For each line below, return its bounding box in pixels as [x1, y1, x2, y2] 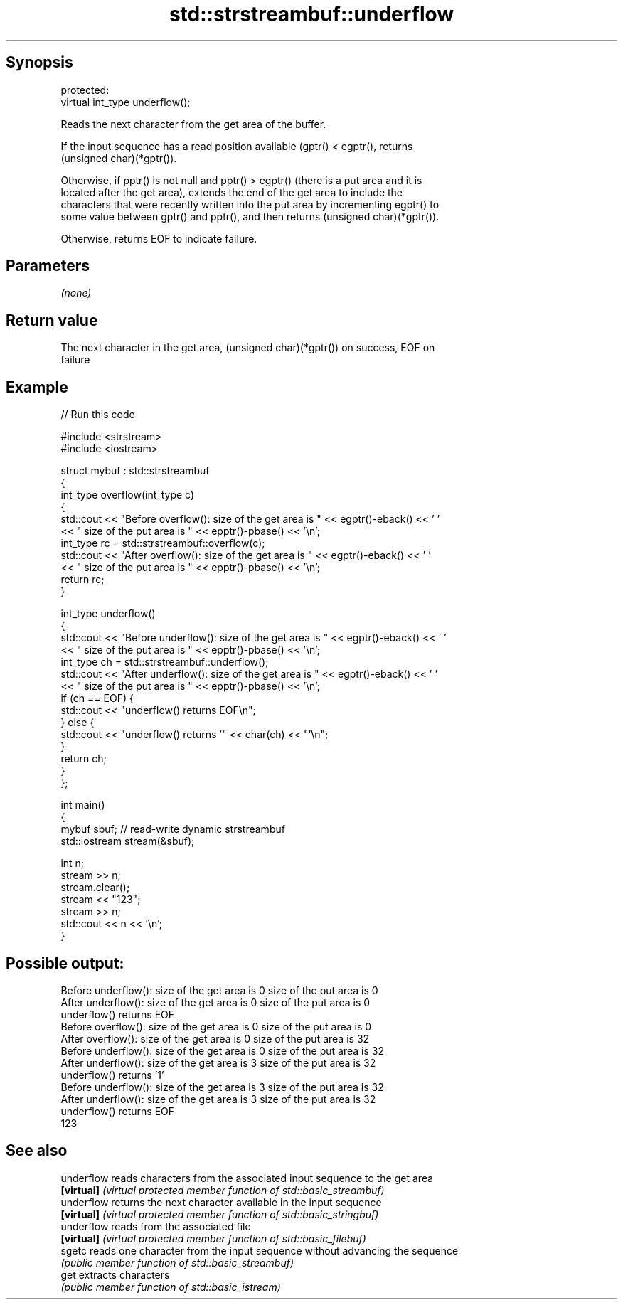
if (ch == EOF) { [60, 692, 134, 705]
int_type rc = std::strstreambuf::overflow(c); [60, 537, 265, 550]
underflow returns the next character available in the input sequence [60, 1195, 382, 1208]
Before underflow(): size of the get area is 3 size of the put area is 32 [60, 1080, 384, 1093]
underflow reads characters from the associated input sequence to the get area [60, 1171, 434, 1184]
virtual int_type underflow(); [60, 95, 191, 108]
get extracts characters [60, 1268, 170, 1281]
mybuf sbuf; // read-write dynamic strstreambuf [60, 823, 285, 836]
